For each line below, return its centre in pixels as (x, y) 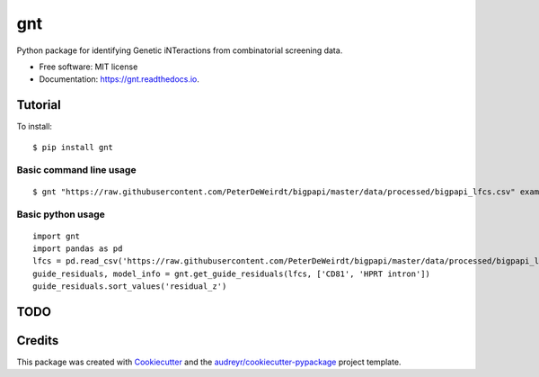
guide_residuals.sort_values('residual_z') (130, 287)
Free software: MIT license (88, 67)
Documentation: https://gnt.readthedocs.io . (119, 79)
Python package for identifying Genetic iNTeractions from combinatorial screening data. (180, 50)
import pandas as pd (78, 248)
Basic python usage (61, 214)
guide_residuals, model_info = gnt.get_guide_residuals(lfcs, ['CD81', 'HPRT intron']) (232, 274)
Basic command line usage (76, 170)
